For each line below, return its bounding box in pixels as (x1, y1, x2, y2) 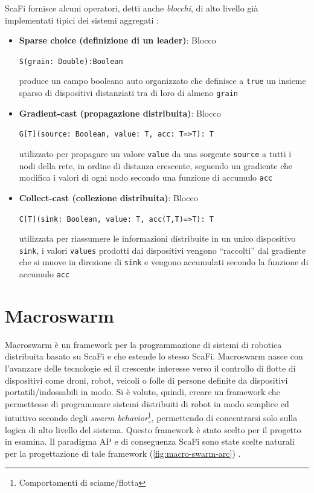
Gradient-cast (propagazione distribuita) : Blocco (19, 106, 221, 119)
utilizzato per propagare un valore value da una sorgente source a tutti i (19, 147, 292, 159)
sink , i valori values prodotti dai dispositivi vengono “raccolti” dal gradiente (19, 243, 306, 256)
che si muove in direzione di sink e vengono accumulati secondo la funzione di (19, 256, 309, 268)
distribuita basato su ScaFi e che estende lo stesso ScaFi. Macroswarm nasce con (5, 350, 303, 362)
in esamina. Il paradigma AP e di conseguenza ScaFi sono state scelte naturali (5, 435, 295, 448)
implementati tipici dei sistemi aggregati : (5, 13, 159, 26)
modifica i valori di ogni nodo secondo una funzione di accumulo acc (19, 171, 273, 184)
